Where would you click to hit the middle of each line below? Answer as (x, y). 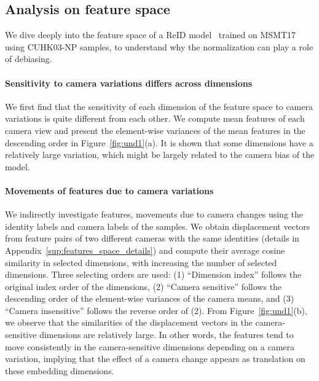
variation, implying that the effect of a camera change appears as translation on (155, 359)
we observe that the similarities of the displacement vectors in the (129, 322)
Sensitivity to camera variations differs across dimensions (129, 83)
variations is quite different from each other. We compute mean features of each (155, 118)
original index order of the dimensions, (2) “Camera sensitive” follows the (144, 286)
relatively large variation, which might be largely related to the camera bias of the (160, 155)
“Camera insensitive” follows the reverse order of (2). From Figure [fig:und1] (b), (156, 310)
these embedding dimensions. (60, 370)
